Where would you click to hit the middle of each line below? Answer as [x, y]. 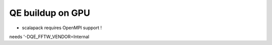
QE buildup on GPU [50, 13]
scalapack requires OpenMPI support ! [62, 28]
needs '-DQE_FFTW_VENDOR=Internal [49, 37]
